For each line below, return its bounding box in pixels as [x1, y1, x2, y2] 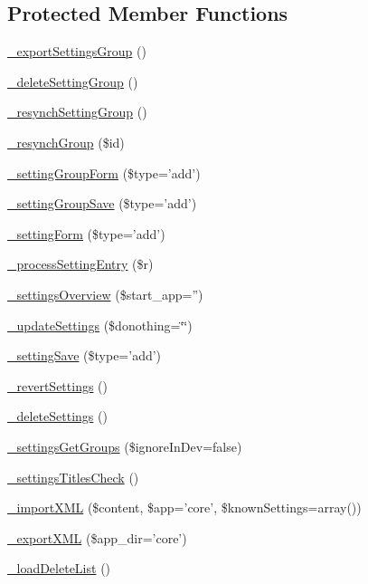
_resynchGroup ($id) [7, 132, 125, 151]
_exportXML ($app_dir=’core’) [7, 528, 187, 547]
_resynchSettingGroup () [7, 102, 147, 121]
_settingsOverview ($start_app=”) [7, 284, 203, 303]
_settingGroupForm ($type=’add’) [7, 163, 201, 182]
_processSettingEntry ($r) [7, 254, 154, 273]
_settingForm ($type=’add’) [7, 224, 165, 243]
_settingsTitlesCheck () [7, 467, 139, 486]
